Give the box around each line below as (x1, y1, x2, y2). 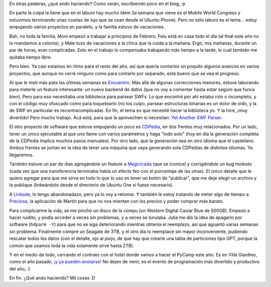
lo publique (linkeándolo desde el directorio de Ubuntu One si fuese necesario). (9, 182, 174, 188)
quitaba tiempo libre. (9, 54, 52, 60)
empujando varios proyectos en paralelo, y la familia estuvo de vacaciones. (9, 24, 165, 30)
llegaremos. (9, 152, 34, 158)
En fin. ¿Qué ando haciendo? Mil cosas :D (9, 275, 95, 281)
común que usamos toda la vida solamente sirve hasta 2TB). (9, 242, 134, 248)
